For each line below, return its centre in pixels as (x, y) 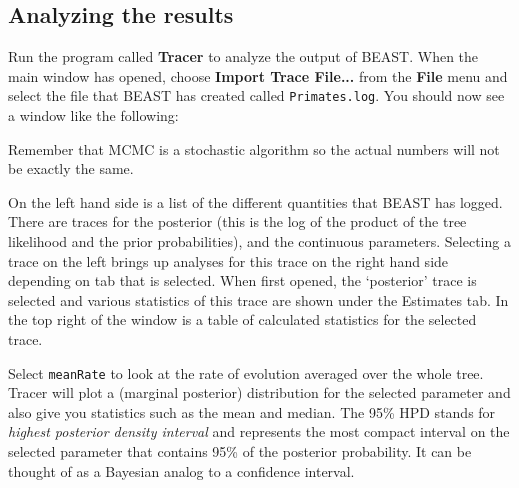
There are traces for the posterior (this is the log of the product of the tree (237, 221)
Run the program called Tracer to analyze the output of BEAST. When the (243, 56)
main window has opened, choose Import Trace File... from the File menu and (258, 75)
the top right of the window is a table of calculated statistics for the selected (242, 319)
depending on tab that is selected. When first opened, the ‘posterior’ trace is (242, 280)
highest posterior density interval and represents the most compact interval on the (259, 431)
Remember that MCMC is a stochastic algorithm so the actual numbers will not (254, 148)
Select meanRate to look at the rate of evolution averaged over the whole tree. (246, 372)
